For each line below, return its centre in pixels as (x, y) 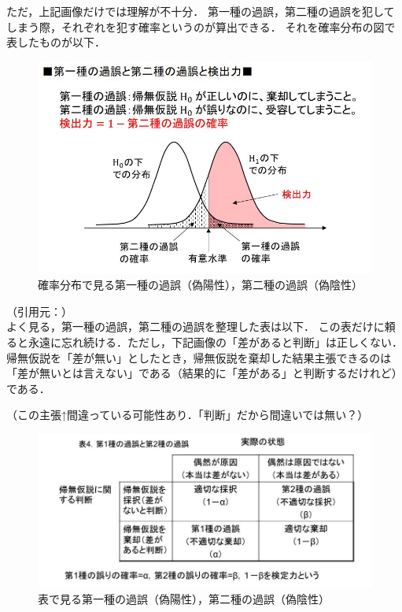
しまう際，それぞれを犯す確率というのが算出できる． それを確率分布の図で (201, 26)
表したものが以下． (56, 42)
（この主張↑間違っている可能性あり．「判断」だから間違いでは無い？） (188, 415)
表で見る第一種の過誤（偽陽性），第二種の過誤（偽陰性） (184, 598)
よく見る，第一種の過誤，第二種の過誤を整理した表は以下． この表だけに (195, 326)
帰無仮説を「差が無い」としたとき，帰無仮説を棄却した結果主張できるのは (199, 357)
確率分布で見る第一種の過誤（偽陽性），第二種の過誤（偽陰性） (200, 285)
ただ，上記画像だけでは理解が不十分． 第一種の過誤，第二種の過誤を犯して (201, 11)
